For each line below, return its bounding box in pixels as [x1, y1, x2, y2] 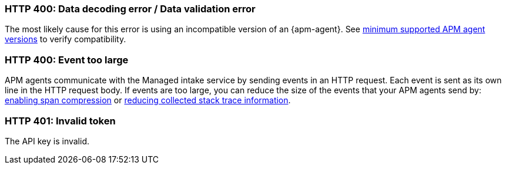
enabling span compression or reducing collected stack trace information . [5, 95, 291, 106]
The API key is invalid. [5, 136, 89, 146]
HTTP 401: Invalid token [5, 114, 116, 127]
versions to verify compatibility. [5, 34, 126, 45]
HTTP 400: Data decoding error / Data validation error [5, 3, 256, 15]
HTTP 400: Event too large [5, 53, 129, 66]
